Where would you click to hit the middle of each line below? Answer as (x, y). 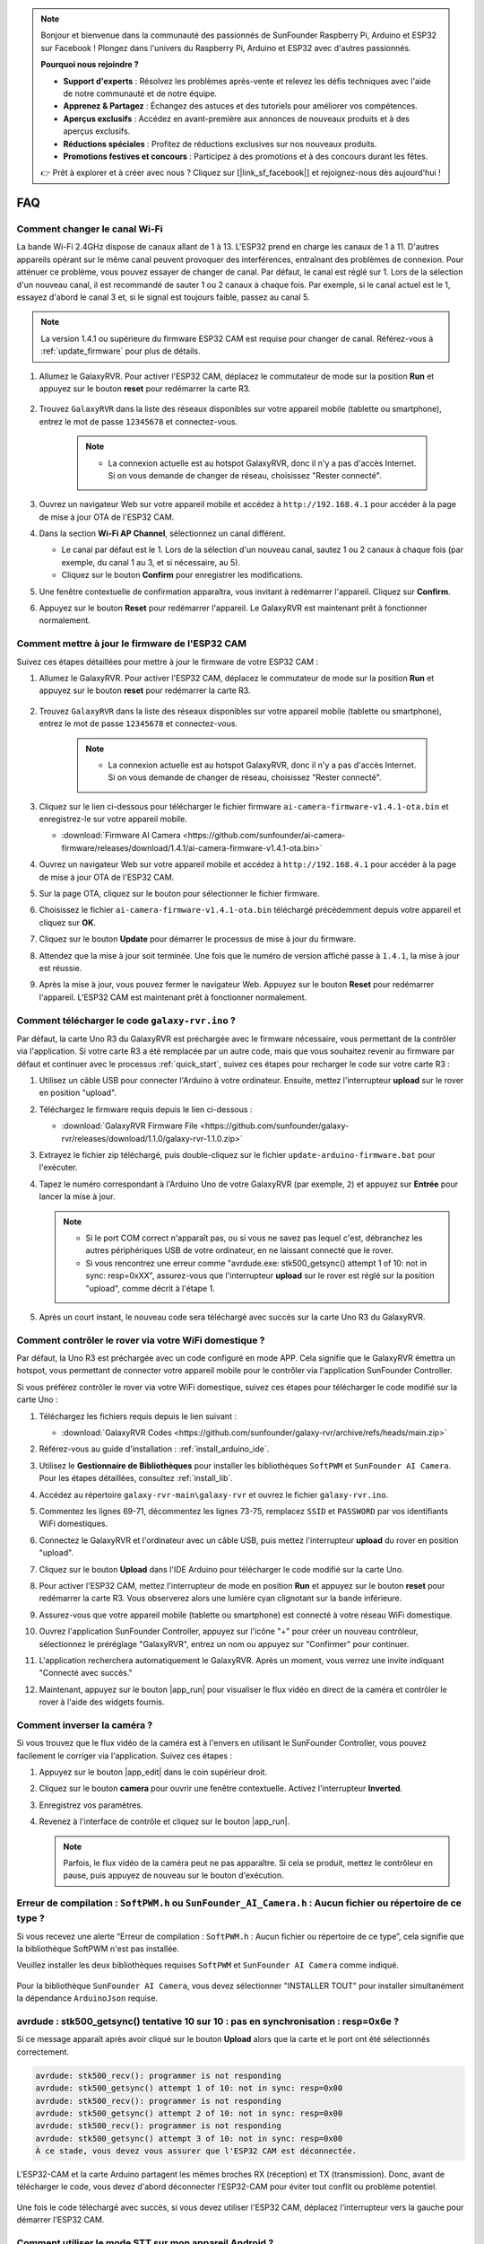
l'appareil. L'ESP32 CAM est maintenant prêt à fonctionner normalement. (173, 997)
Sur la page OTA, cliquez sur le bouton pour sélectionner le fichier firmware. (179, 894)
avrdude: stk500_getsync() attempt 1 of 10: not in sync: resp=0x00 (189, 2088)
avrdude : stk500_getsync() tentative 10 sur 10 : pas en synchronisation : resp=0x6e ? (207, 2021)
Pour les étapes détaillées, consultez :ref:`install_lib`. (136, 1478)
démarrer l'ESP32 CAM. (60, 2220)
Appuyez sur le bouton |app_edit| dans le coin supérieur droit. (153, 1772)
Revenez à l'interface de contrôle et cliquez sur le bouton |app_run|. (164, 1821)
